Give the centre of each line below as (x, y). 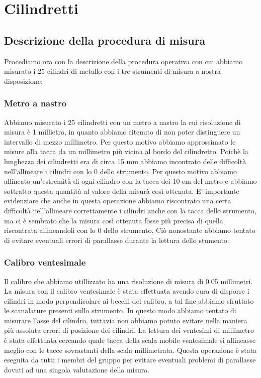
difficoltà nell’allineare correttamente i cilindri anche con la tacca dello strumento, (130, 210)
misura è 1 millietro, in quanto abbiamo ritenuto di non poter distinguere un (122, 132)
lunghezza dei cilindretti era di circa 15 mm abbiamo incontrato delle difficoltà (125, 161)
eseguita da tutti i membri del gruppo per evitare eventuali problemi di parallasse (130, 360)
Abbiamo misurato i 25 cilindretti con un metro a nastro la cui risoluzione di (122, 122)
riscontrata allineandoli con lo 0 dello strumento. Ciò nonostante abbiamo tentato (130, 230)
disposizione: (23, 81)
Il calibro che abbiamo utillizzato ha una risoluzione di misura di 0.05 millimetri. (128, 281)
